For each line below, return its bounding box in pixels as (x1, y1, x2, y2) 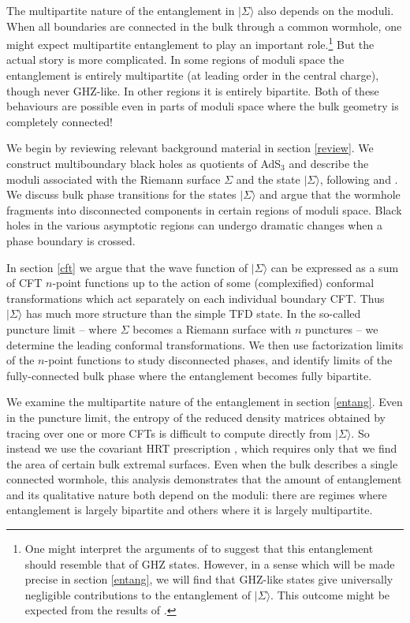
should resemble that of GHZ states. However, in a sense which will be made (24, 555, 395, 572)
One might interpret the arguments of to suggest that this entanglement (24, 540, 374, 557)
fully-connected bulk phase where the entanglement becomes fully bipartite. (6, 367, 372, 383)
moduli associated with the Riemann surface (6, 170, 221, 187)
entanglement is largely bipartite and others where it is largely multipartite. (6, 502, 373, 518)
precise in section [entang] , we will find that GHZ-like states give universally (24, 571, 393, 588)
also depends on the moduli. (258, 2, 394, 18)
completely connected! (6, 113, 113, 129)
